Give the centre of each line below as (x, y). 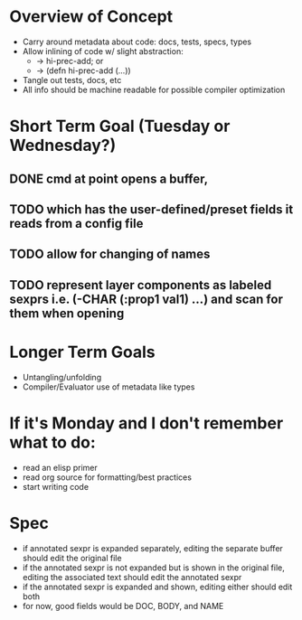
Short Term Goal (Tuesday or (120, 126)
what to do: (53, 442)
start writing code (55, 486)
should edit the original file (72, 558)
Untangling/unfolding (62, 377)
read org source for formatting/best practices (107, 477)
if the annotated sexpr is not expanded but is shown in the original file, (153, 568)
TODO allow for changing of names (110, 254)
